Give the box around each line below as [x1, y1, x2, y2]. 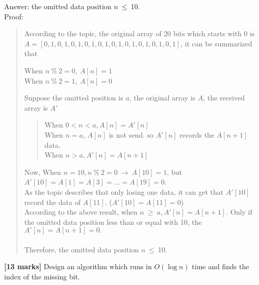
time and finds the [192, 261, 249, 272]
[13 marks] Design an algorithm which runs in [4, 261, 152, 272]
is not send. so [109, 129, 154, 140]
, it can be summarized [180, 38, 252, 48]
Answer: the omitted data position [4, 1, 112, 11]
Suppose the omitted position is [24, 92, 123, 103]
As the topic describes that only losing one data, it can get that [24, 186, 224, 197]
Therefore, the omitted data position [24, 244, 139, 254]
